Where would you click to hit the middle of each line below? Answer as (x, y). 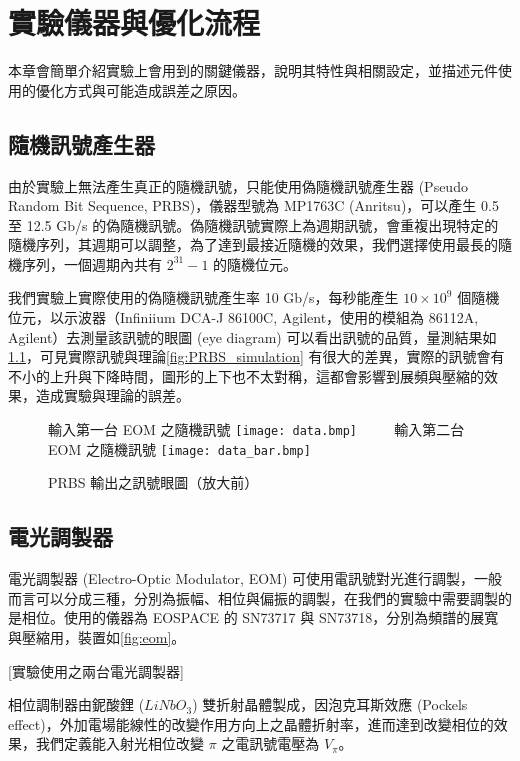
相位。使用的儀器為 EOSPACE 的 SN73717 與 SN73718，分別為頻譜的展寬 (260, 617)
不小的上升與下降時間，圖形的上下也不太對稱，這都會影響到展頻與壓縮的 (246, 375)
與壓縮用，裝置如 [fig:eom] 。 (97, 636)
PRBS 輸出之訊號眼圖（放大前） (153, 482)
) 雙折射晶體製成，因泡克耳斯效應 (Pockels (330, 704)
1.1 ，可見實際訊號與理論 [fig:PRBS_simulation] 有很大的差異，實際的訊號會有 (256, 356)
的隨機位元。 (255, 263)
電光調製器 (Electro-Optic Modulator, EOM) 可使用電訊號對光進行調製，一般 (255, 578)
